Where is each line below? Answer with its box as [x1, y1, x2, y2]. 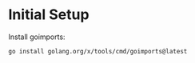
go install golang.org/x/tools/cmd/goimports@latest [8, 47, 188, 55]
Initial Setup [8, 6, 90, 24]
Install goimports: [8, 32, 66, 41]
